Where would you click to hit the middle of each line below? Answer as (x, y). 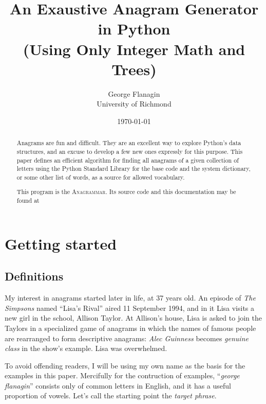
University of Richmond (134, 104)
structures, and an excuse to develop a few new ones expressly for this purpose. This (130, 151)
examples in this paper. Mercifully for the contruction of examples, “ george (122, 375)
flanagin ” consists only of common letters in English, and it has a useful (118, 385)
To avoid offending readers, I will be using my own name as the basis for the (125, 365)
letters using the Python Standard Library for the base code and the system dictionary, (134, 169)
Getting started (61, 243)
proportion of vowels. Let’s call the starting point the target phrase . (111, 396)
